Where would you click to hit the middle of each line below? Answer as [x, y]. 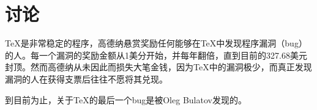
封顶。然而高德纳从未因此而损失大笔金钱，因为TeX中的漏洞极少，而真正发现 [158, 67]
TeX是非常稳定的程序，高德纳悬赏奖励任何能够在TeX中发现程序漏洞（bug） [156, 43]
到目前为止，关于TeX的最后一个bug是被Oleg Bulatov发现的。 [126, 99]
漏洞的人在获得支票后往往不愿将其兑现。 [86, 79]
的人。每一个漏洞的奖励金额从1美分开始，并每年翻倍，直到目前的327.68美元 [156, 55]
